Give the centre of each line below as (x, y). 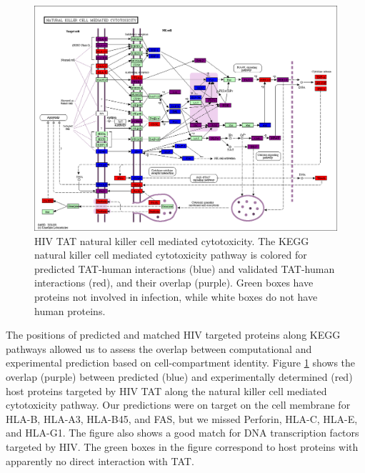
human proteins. (70, 310)
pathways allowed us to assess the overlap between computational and (159, 348)
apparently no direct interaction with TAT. (100, 460)
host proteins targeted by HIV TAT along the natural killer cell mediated (166, 390)
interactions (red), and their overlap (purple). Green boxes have (174, 283)
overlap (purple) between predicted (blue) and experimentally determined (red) (179, 377)
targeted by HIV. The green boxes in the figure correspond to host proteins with (182, 447)
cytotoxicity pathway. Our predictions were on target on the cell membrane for (178, 405)
